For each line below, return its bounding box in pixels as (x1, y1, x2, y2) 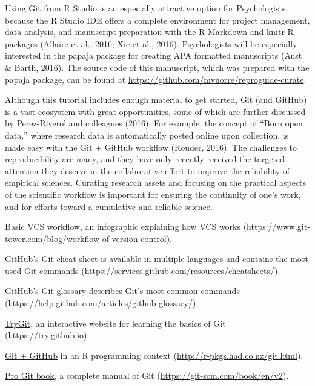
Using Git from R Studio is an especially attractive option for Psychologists (5, 2, 286, 14)
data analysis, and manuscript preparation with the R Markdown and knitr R (5, 25, 294, 38)
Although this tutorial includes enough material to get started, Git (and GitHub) (5, 93, 307, 106)
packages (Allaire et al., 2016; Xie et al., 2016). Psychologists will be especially (5, 37, 297, 50)
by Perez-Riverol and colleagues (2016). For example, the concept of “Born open (5, 117, 303, 129)
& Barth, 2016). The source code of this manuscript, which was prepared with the (5, 61, 310, 73)
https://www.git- (247, 220, 310, 233)
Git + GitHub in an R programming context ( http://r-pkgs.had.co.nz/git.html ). (5, 348, 303, 361)
